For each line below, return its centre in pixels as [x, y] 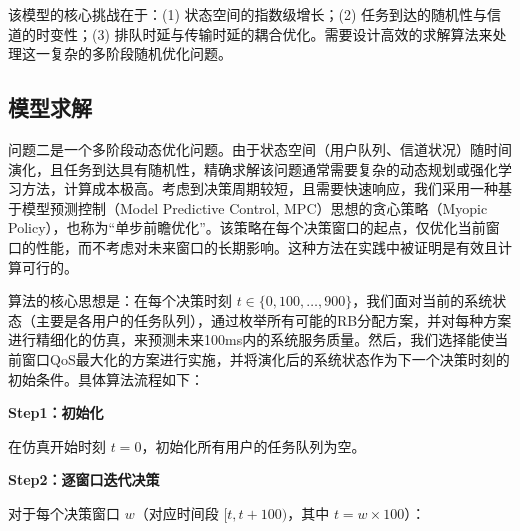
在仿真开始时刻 [57, 445]
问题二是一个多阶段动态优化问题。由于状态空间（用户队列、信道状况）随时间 [260, 148]
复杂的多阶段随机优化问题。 [140, 53]
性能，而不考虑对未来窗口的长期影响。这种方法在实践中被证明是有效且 [266, 246]
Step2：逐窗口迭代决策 [84, 479]
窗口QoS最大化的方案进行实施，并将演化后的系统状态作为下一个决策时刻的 [265, 358]
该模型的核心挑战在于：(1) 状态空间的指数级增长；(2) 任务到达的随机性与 [248, 14]
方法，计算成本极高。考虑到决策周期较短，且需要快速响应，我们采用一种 [259, 188]
